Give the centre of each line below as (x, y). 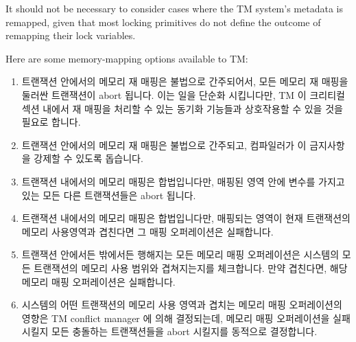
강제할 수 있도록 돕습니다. (88, 158)
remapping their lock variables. (71, 35)
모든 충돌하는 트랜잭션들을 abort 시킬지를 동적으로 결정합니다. (185, 331)
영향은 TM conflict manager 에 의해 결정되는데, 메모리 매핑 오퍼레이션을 (176, 318)
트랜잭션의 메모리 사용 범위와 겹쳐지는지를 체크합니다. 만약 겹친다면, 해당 (191, 267)
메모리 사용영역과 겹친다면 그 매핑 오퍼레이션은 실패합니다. (147, 231)
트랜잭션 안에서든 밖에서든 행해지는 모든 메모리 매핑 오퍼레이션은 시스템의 (180, 254)
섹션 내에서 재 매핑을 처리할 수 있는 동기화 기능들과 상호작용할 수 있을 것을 (182, 108)
